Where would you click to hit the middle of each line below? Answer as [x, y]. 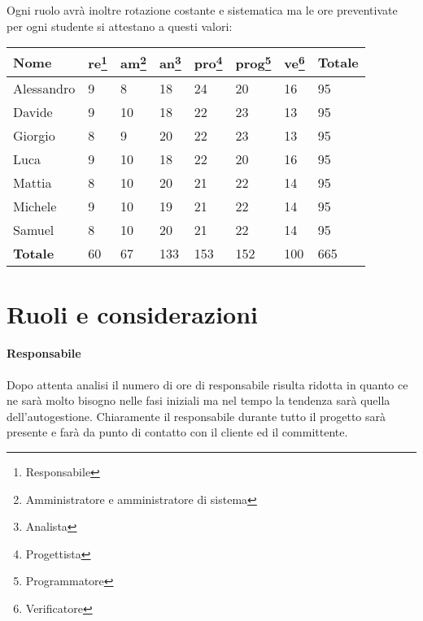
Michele [35, 206]
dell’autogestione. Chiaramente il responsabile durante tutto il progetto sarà [196, 416]
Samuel [34, 229]
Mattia [33, 182]
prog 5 [253, 62]
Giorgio [34, 135]
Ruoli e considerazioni [133, 313]
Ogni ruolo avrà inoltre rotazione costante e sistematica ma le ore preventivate [202, 10]
